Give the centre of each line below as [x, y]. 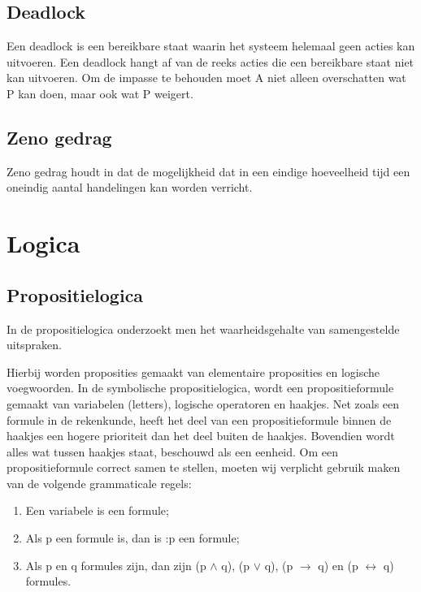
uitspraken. [34, 345]
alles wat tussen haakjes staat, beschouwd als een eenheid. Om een [173, 451]
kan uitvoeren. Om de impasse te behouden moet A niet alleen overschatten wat [206, 78]
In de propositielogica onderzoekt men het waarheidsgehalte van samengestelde [203, 328]
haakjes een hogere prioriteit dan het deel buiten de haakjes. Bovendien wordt [201, 436]
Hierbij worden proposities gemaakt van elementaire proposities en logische [193, 372]
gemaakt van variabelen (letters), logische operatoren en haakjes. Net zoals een [203, 403]
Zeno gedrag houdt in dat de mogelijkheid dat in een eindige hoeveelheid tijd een [208, 171]
